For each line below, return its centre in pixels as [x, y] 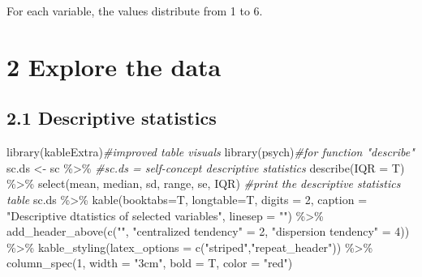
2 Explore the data [114, 66]
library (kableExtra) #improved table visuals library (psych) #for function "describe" [211, 152]
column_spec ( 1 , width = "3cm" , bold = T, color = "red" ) [150, 263]
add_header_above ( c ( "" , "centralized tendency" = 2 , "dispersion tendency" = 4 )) [208, 231]
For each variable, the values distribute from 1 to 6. [135, 11]
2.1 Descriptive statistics [112, 118]
